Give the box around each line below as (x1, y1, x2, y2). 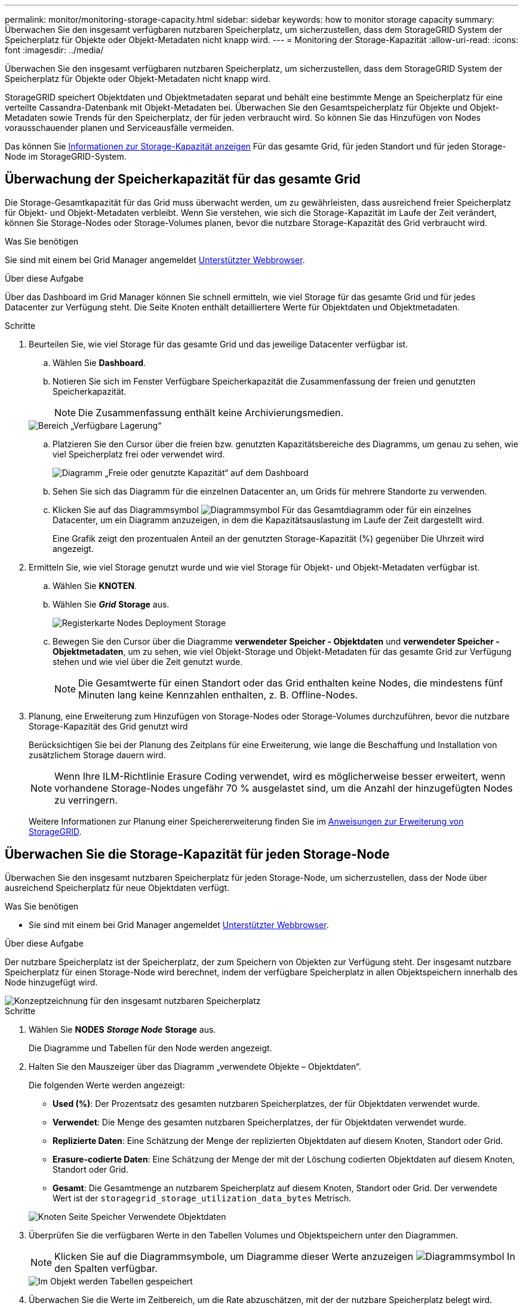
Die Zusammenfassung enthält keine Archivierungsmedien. (78, 406, 344, 419)
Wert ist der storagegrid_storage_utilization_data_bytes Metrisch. (53, 1192, 352, 1203)
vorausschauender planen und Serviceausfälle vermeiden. (5, 123, 235, 133)
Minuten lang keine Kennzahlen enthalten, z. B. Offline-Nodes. (78, 688, 358, 701)
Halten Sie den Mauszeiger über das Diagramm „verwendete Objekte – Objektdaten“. (29, 1061, 361, 1072)
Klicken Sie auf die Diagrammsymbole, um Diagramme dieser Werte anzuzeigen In (54, 1250, 515, 1262)
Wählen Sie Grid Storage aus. (53, 599, 170, 609)
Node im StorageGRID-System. (5, 151, 127, 161)
